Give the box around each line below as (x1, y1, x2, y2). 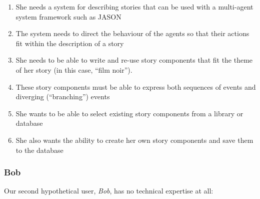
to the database (15, 144, 63, 155)
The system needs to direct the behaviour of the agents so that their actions (15, 28, 249, 39)
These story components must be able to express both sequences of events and (15, 81, 256, 92)
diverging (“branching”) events (15, 91, 110, 102)
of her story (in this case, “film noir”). (15, 64, 132, 75)
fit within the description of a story (15, 38, 124, 48)
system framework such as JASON (15, 11, 121, 22)
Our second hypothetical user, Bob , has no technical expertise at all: (4, 185, 213, 196)
